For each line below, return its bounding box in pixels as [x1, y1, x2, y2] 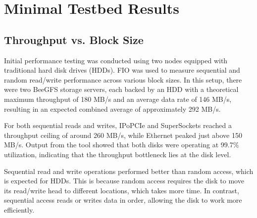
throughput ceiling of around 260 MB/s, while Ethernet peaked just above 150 [4, 130, 242, 140]
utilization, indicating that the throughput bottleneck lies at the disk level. [4, 149, 231, 159]
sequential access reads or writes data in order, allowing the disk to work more [4, 195, 242, 205]
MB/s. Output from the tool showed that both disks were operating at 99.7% [4, 139, 239, 150]
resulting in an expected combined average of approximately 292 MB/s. [4, 103, 221, 114]
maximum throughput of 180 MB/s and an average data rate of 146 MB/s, [4, 93, 232, 104]
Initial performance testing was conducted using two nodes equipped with [4, 55, 228, 65]
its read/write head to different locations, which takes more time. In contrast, [4, 185, 239, 195]
